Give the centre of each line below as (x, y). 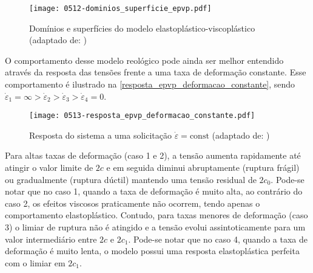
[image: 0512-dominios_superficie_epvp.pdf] (120, 9)
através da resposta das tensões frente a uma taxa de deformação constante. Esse (156, 72)
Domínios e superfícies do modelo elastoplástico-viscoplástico (142, 28)
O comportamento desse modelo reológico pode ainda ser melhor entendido (144, 60)
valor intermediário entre (51, 239)
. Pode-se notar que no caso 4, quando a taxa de (218, 239)
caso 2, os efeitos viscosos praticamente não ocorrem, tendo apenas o (133, 203)
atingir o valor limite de (49, 168)
